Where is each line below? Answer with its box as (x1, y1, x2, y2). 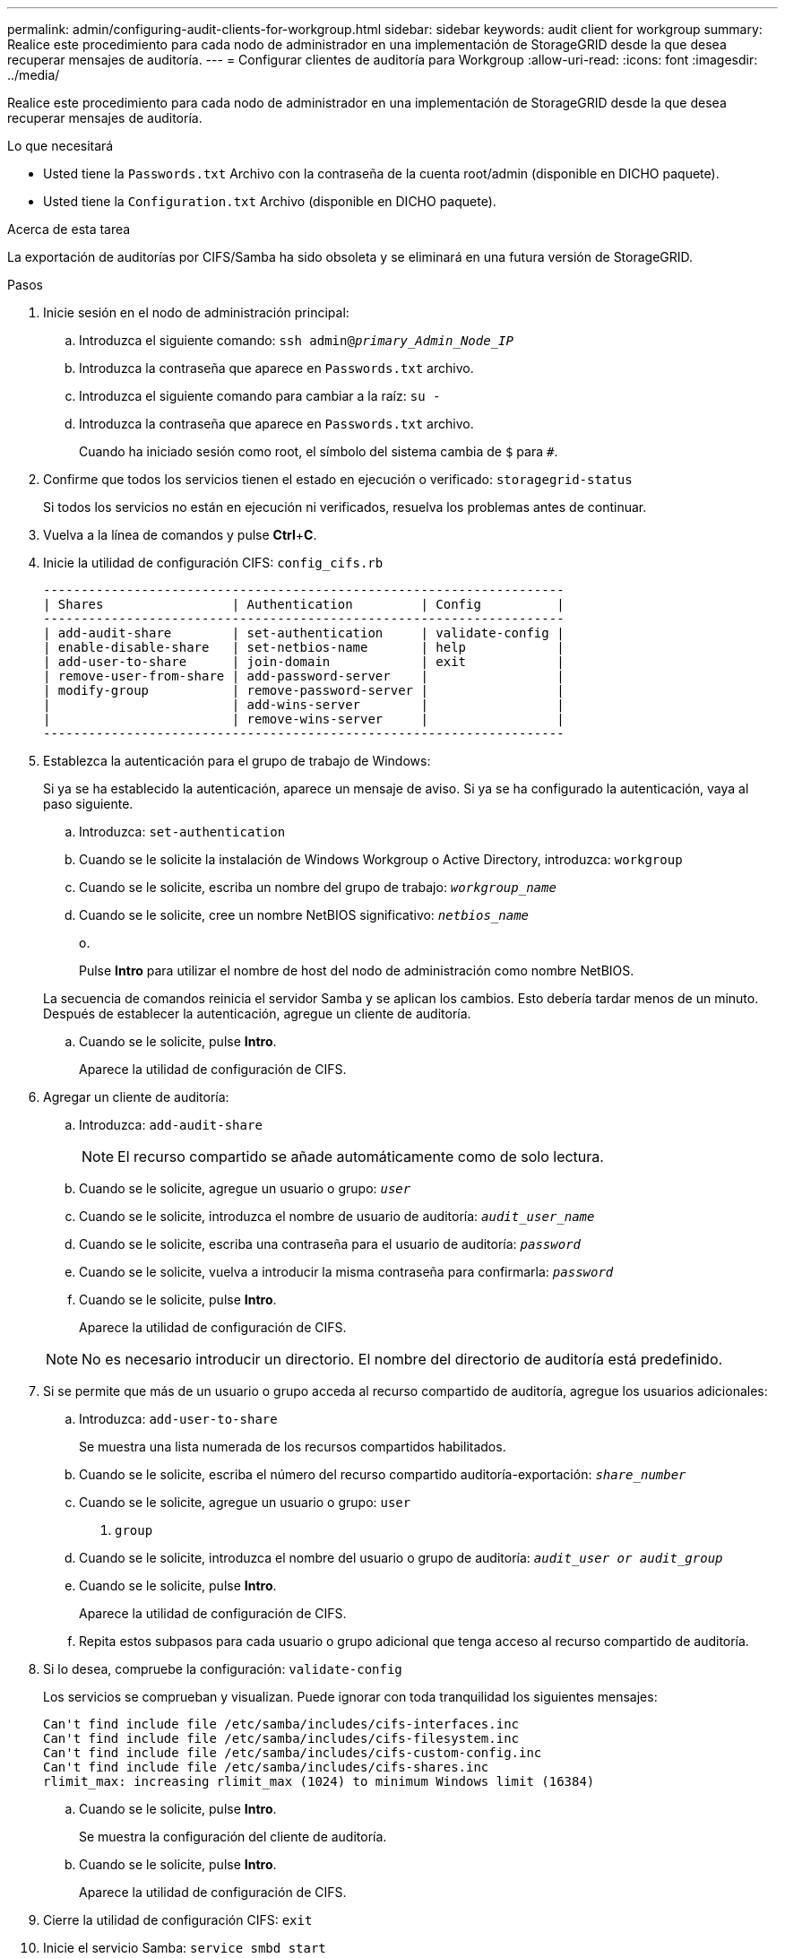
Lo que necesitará (7, 138, 114, 153)
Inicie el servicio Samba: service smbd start (43, 1940, 326, 1955)
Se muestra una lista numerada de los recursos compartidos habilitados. (79, 1439, 506, 1454)
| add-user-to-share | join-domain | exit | (43, 654, 565, 669)
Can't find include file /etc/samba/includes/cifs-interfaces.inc (43, 1717, 520, 1731)
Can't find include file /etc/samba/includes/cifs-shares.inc (43, 1760, 489, 1774)
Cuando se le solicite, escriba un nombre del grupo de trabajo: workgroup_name (79, 879, 556, 895)
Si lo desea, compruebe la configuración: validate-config (43, 1661, 402, 1676)
